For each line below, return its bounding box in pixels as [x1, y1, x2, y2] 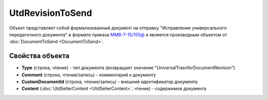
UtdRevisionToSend [9, 7, 92, 18]
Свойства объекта [9, 52, 69, 60]
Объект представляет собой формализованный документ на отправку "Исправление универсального [9, 25, 227, 31]
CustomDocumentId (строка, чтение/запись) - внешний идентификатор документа [21, 79, 198, 85]
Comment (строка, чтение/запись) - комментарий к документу [21, 72, 156, 78]
